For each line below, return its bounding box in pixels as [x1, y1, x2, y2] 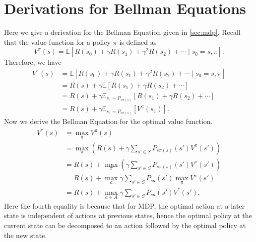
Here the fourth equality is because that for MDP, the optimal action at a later [4, 200, 245, 211]
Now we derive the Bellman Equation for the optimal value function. [4, 116, 213, 126]
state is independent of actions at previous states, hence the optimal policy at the [4, 210, 252, 221]
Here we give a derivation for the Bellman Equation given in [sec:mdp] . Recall [4, 27, 241, 37]
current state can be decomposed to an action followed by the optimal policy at [4, 220, 246, 230]
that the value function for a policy [4, 36, 111, 47]
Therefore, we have [4, 57, 62, 67]
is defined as [119, 36, 157, 47]
